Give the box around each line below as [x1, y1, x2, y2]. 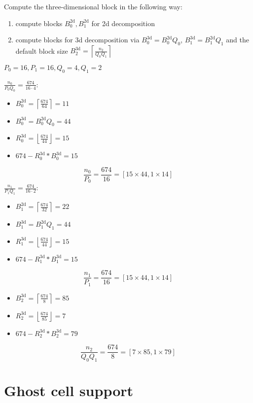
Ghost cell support [4, 380, 134, 401]
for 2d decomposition [91, 18, 155, 28]
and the [226, 34, 249, 45]
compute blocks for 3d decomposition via [15, 34, 140, 45]
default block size [15, 45, 68, 56]
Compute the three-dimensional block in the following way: [4, 1, 182, 11]
